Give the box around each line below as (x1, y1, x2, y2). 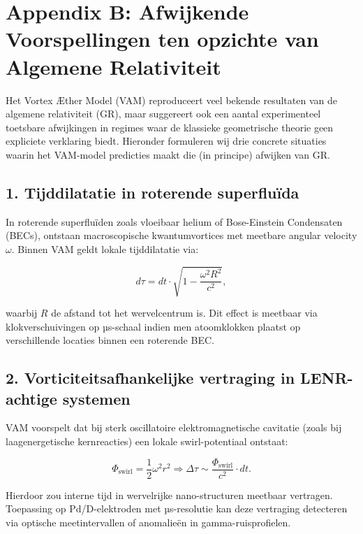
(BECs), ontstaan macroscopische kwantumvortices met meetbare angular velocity (6, 228, 357, 243)
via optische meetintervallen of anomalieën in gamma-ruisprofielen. (6, 514, 291, 529)
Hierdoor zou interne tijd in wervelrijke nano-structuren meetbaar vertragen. (6, 487, 333, 502)
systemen (62, 387, 131, 409)
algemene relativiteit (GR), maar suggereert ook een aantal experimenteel (6, 106, 321, 121)
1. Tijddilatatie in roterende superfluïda (6, 181, 299, 203)
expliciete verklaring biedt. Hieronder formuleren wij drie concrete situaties (6, 133, 327, 148)
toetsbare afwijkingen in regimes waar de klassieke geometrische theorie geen (6, 120, 334, 134)
